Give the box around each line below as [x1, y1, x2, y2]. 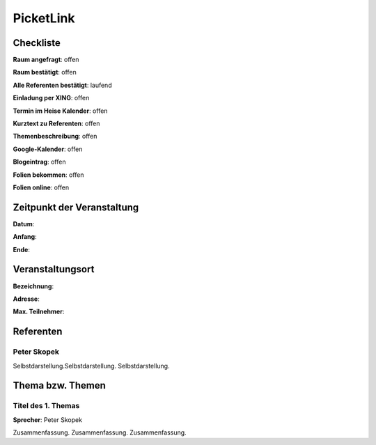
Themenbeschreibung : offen [13, 132, 97, 141]
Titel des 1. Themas [13, 401, 80, 411]
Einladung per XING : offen [13, 94, 90, 102]
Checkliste [13, 37, 61, 49]
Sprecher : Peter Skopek [13, 415, 83, 424]
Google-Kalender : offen [13, 145, 83, 153]
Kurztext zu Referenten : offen [13, 119, 100, 128]
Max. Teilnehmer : [13, 307, 65, 316]
